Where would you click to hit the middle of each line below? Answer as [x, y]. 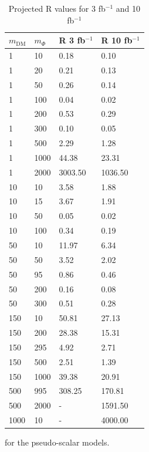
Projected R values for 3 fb [57, 8]
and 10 [128, 8]
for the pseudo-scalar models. [57, 442]
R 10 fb [117, 40]
